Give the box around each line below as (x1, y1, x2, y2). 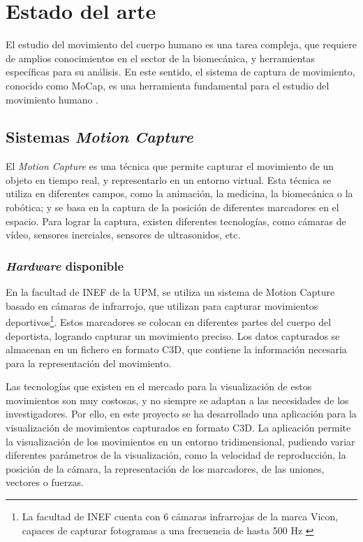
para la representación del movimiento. (6, 355, 172, 370)
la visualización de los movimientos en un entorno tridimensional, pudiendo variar (6, 434, 355, 448)
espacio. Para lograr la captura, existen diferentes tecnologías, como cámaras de (6, 213, 346, 228)
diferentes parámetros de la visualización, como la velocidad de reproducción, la (6, 448, 346, 462)
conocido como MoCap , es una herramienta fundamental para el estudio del (6, 78, 329, 92)
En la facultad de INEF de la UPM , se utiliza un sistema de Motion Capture (6, 285, 335, 299)
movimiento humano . (6, 92, 99, 106)
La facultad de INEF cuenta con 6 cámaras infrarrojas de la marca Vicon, (22, 509, 339, 524)
